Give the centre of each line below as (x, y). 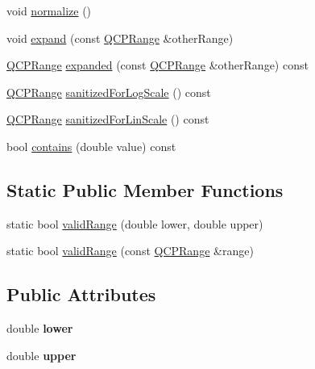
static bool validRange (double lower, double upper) (135, 223)
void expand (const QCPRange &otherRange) (120, 38)
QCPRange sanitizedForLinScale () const (108, 119)
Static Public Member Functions (145, 189)
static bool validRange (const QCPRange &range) (130, 251)
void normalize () (49, 10)
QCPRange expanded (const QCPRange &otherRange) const (157, 65)
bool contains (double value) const (91, 146)
